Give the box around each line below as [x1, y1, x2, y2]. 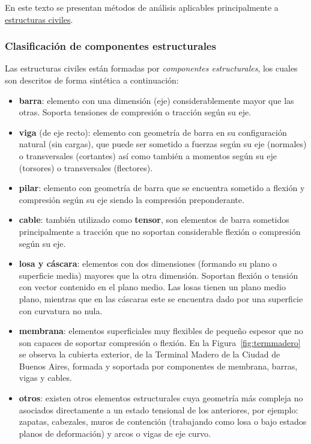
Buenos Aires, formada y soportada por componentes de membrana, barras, [19, 359, 298, 372]
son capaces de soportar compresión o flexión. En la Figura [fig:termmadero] [19, 336, 301, 348]
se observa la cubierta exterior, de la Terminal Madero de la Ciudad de [19, 348, 280, 360]
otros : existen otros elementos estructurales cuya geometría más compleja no [19, 392, 303, 404]
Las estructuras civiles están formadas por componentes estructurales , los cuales [5, 62, 298, 75]
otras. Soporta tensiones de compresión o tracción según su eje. [19, 106, 252, 118]
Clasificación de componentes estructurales [5, 38, 216, 53]
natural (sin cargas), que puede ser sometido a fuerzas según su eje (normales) [19, 138, 307, 150]
